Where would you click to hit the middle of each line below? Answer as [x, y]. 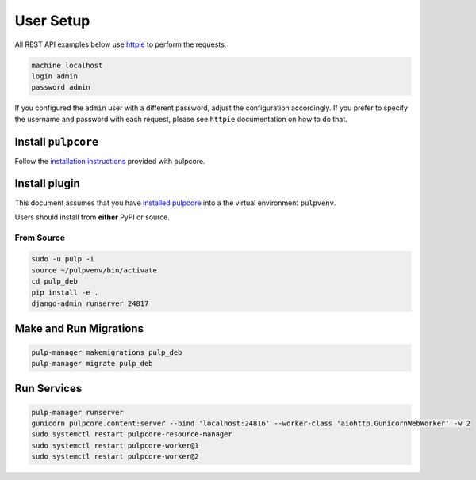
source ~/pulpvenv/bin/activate [94, 270]
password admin [61, 88]
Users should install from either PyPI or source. [92, 217]
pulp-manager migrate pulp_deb [92, 363]
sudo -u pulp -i [63, 259]
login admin [55, 76]
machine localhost [67, 65]
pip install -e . [65, 292]
